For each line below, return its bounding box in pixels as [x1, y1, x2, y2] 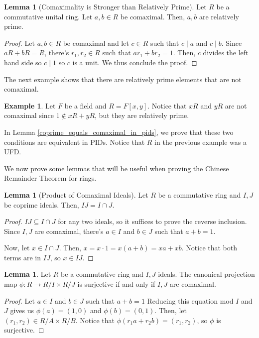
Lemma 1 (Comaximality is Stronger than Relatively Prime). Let [4, 1, 207, 11]
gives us [10, 305, 34, 316]
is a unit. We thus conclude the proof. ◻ [72, 57, 197, 67]
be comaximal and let [63, 37, 129, 48]
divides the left [203, 47, 249, 58]
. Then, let [154, 305, 187, 316]
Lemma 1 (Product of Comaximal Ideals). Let [4, 189, 148, 200]
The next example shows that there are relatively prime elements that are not [4, 74, 242, 84]
